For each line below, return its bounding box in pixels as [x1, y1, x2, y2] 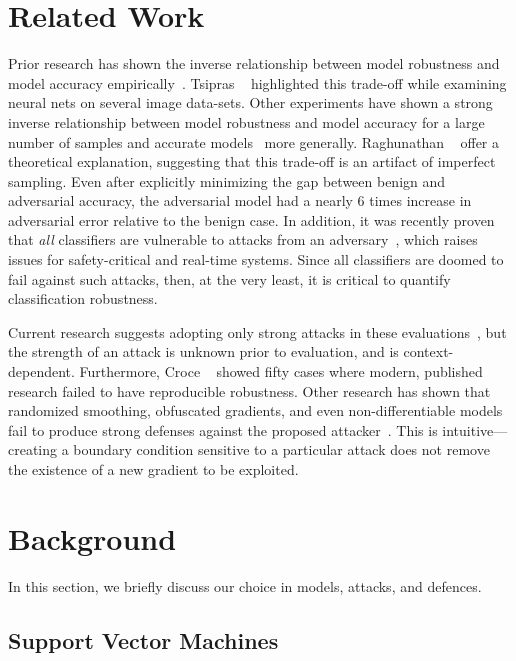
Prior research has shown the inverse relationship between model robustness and [8, 53, 500, 74]
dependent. [8, 361, 75, 382]
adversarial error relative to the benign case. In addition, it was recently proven [8, 209, 495, 230]
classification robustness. [8, 288, 158, 309]
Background [8, 517, 177, 558]
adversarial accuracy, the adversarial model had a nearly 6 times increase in [8, 190, 472, 211]
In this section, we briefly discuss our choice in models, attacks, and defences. [8, 575, 482, 596]
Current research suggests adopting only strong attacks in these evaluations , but [8, 321, 507, 342]
